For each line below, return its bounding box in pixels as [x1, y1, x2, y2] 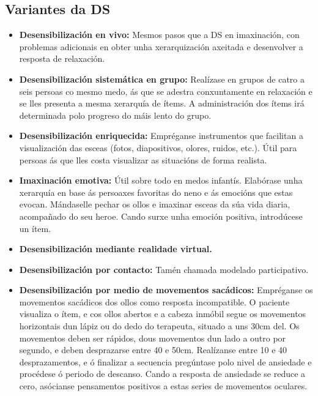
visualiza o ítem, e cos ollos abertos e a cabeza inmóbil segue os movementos [19, 307, 306, 320]
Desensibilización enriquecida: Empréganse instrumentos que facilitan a [19, 129, 303, 142]
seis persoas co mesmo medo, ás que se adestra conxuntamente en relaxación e [19, 84, 312, 97]
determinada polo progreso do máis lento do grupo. [19, 108, 212, 121]
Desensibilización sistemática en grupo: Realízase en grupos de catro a [19, 72, 305, 85]
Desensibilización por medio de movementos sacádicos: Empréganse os [19, 283, 313, 296]
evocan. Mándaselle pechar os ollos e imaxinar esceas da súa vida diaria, [19, 198, 290, 211]
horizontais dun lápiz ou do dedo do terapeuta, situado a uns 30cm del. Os [19, 319, 300, 332]
